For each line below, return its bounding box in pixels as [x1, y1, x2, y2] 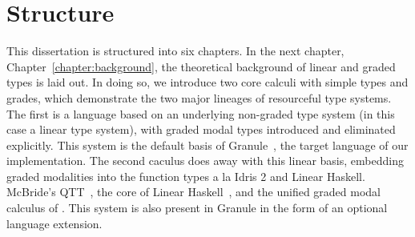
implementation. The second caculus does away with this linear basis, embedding [6, 152, 404, 169]
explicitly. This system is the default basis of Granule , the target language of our [6, 136, 409, 153]
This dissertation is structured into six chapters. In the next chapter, [6, 42, 344, 59]
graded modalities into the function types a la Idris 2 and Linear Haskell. [6, 167, 365, 184]
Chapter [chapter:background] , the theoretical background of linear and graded [6, 58, 396, 74]
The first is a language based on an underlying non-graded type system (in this [6, 105, 395, 122]
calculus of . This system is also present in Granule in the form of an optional [6, 199, 388, 216]
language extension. [6, 215, 103, 231]
